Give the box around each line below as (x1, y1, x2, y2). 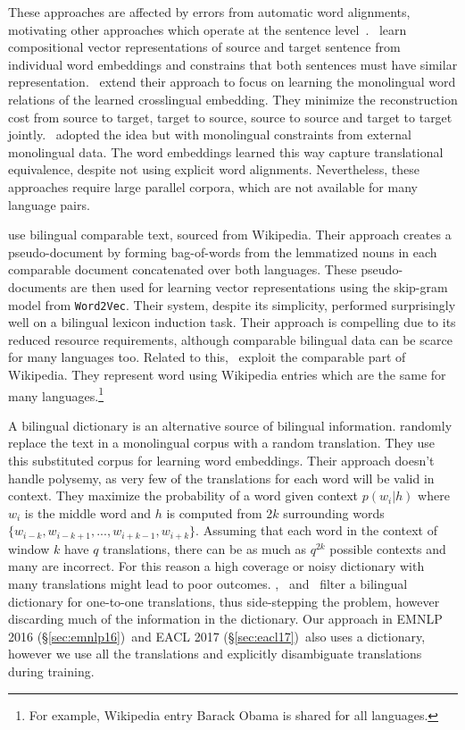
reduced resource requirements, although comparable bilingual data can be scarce (8, 330, 453, 348)
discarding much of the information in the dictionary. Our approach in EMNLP (8, 609, 443, 628)
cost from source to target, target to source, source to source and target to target (8, 107, 453, 126)
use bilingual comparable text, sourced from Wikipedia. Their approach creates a (8, 225, 452, 244)
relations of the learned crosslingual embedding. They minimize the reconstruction (8, 89, 458, 108)
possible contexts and (329, 539, 446, 558)
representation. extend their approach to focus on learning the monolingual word (8, 72, 456, 91)
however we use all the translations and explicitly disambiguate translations (8, 644, 422, 663)
